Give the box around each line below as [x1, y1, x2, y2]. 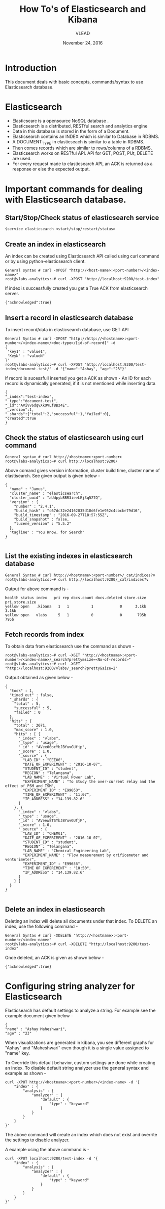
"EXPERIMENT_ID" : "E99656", [23, 862, 83, 866]
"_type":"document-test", [5, 399, 58, 404]
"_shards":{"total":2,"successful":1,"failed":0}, [5, 412, 111, 417]
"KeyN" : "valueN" [7, 353, 45, 359]
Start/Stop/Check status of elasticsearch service [5, 214, 159, 222]
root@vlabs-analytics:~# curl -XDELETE [5, 942, 87, 947]
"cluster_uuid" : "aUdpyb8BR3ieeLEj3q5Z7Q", [9, 495, 102, 500]
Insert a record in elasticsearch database [5, 313, 134, 322]
